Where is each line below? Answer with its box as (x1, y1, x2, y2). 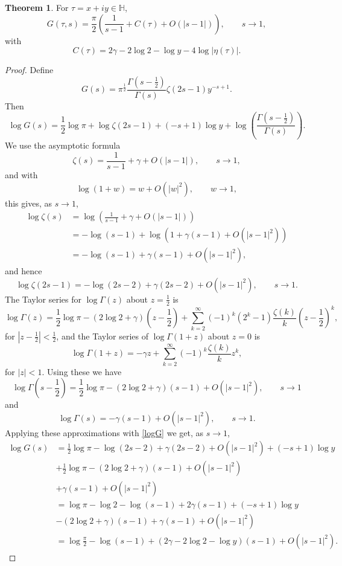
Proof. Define (5, 63, 54, 76)
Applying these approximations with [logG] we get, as (5, 426, 204, 439)
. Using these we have (42, 365, 122, 378)
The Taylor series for (5, 292, 82, 305)
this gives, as (5, 196, 52, 209)
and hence (5, 265, 42, 277)
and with (5, 169, 38, 181)
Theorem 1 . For (5, 1, 69, 13)
